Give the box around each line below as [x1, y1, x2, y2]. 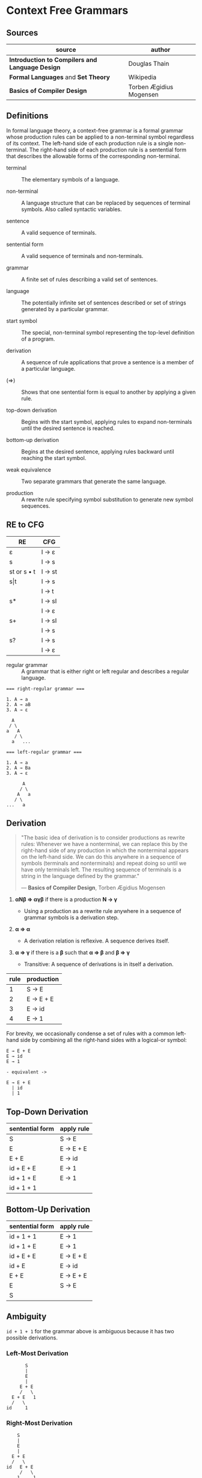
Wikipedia [128, 73, 157, 81]
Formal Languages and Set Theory [9, 73, 110, 81]
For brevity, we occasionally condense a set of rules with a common [6, 1030, 175, 1037]
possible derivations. [6, 1334, 58, 1341]
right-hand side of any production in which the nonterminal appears [20, 847, 189, 854]
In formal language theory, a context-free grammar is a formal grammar [6, 127, 183, 134]
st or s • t [9, 567, 36, 576]
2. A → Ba [6, 765, 31, 771]
